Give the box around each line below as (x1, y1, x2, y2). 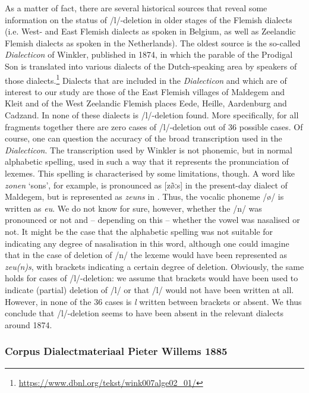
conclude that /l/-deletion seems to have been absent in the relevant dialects (5, 307, 283, 319)
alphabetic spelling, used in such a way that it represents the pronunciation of (5, 155, 289, 168)
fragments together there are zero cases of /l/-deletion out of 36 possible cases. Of (5, 120, 303, 133)
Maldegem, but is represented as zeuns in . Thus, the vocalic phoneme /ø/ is (5, 190, 284, 203)
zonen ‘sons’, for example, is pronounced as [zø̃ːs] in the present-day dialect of (5, 178, 288, 191)
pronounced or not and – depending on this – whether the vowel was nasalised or (5, 213, 300, 226)
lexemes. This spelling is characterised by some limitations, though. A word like (5, 166, 295, 179)
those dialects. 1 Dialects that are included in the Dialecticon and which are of (5, 72, 287, 86)
